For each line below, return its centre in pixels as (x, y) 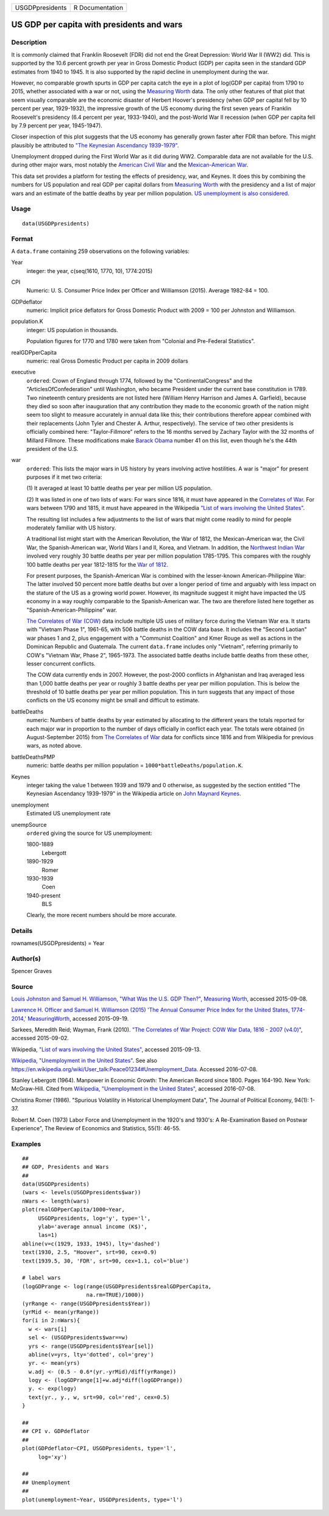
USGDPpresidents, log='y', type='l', (94, 1218)
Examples (26, 1144)
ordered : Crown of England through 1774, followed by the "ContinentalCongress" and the (140, 380)
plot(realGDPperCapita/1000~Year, (73, 1210)
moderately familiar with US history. (71, 528)
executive (23, 372)
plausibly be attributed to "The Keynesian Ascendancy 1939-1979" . (95, 145)
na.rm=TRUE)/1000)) (115, 1295)
